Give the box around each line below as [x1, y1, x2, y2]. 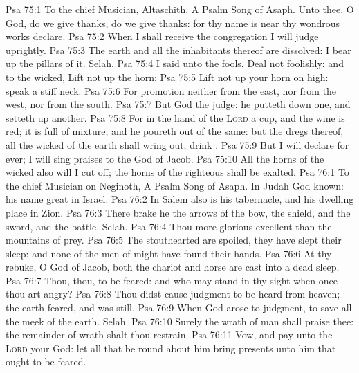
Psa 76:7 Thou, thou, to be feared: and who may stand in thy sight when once [6, 273, 338, 287]
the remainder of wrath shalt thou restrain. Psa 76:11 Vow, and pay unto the [6, 327, 333, 342]
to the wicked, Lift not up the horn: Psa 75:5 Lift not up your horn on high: [6, 69, 329, 84]
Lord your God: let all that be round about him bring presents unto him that [6, 340, 336, 355]
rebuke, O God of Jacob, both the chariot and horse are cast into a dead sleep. [6, 260, 340, 274]
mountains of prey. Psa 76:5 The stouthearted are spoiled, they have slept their [6, 233, 342, 247]
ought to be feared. [6, 354, 86, 369]
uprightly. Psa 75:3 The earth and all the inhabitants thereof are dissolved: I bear [6, 42, 351, 57]
